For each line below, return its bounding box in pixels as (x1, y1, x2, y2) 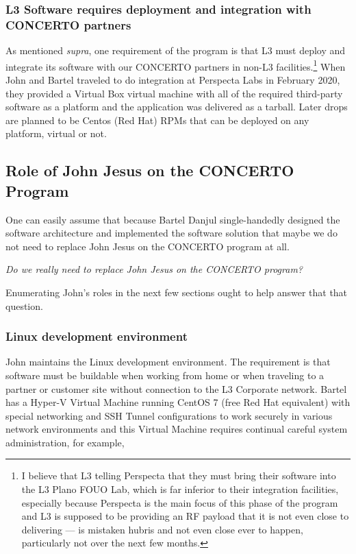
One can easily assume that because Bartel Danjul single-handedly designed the (5, 212, 340, 226)
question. (5, 298, 43, 313)
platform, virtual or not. (5, 126, 107, 141)
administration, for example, (5, 435, 125, 449)
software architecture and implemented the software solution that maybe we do (5, 226, 338, 240)
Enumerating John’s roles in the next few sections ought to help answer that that (5, 285, 348, 299)
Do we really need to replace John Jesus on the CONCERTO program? (5, 262, 303, 276)
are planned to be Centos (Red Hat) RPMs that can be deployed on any (5, 112, 309, 127)
